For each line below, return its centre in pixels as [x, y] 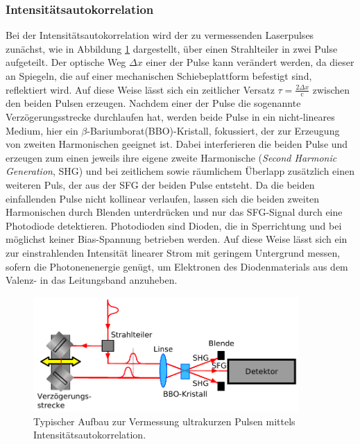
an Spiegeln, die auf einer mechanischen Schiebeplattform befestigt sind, [159, 76]
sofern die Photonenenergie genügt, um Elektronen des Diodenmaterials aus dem [177, 266]
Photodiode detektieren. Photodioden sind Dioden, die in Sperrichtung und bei [174, 225]
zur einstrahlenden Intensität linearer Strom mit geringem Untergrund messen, [173, 252]
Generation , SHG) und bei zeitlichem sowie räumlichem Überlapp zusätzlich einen [180, 171]
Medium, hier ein [42, 130]
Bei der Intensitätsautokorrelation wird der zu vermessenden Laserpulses [160, 35]
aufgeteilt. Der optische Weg [66, 62]
